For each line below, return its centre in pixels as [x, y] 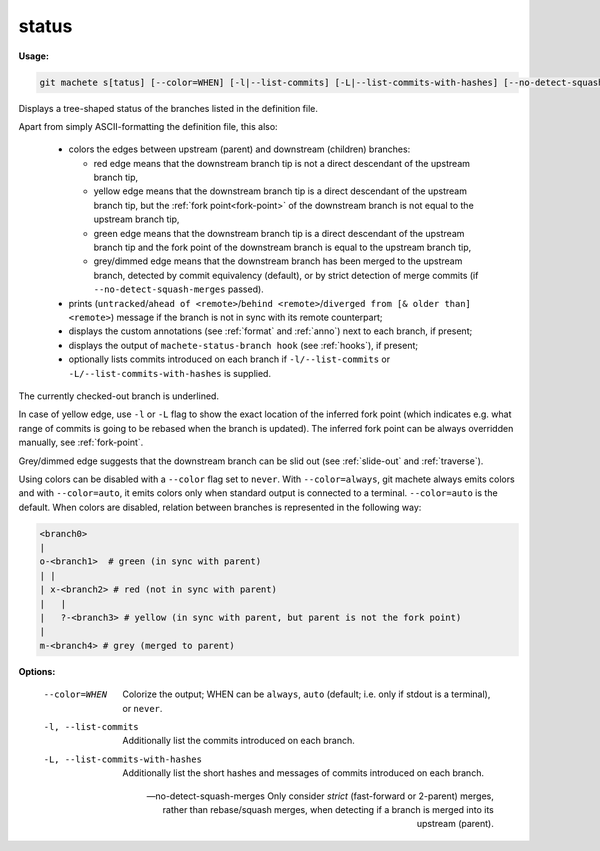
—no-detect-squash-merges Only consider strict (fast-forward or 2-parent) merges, [320, 796]
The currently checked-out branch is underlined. [119, 396]
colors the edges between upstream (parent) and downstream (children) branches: [239, 149]
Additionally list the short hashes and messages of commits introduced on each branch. [303, 773]
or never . [142, 708]
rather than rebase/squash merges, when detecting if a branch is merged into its [328, 809]
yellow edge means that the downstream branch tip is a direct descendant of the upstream [280, 191]
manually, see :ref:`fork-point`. [81, 442]
